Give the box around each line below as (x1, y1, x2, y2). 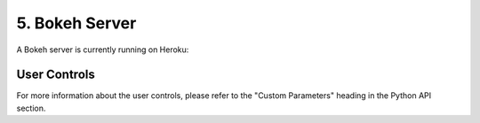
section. (16, 103, 46, 113)
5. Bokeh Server (16, 13, 137, 33)
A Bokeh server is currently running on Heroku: (16, 44, 189, 55)
